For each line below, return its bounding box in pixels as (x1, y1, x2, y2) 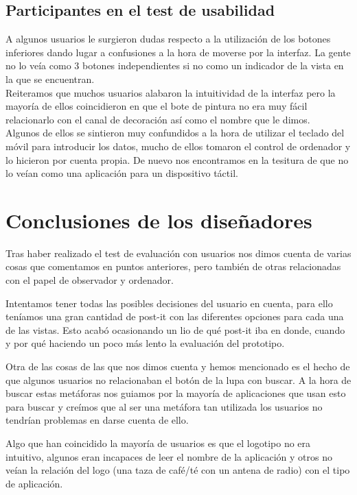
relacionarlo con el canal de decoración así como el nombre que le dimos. (5, 112, 310, 126)
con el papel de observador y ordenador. (5, 273, 174, 287)
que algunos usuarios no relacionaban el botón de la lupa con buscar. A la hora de (5, 372, 352, 387)
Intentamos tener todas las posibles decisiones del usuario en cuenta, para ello (5, 295, 333, 310)
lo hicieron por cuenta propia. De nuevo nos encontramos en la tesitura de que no (5, 152, 349, 167)
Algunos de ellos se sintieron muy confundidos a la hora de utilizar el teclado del (5, 125, 345, 140)
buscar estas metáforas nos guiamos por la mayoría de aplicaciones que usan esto (5, 386, 346, 400)
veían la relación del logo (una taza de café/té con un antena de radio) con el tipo (5, 463, 350, 477)
